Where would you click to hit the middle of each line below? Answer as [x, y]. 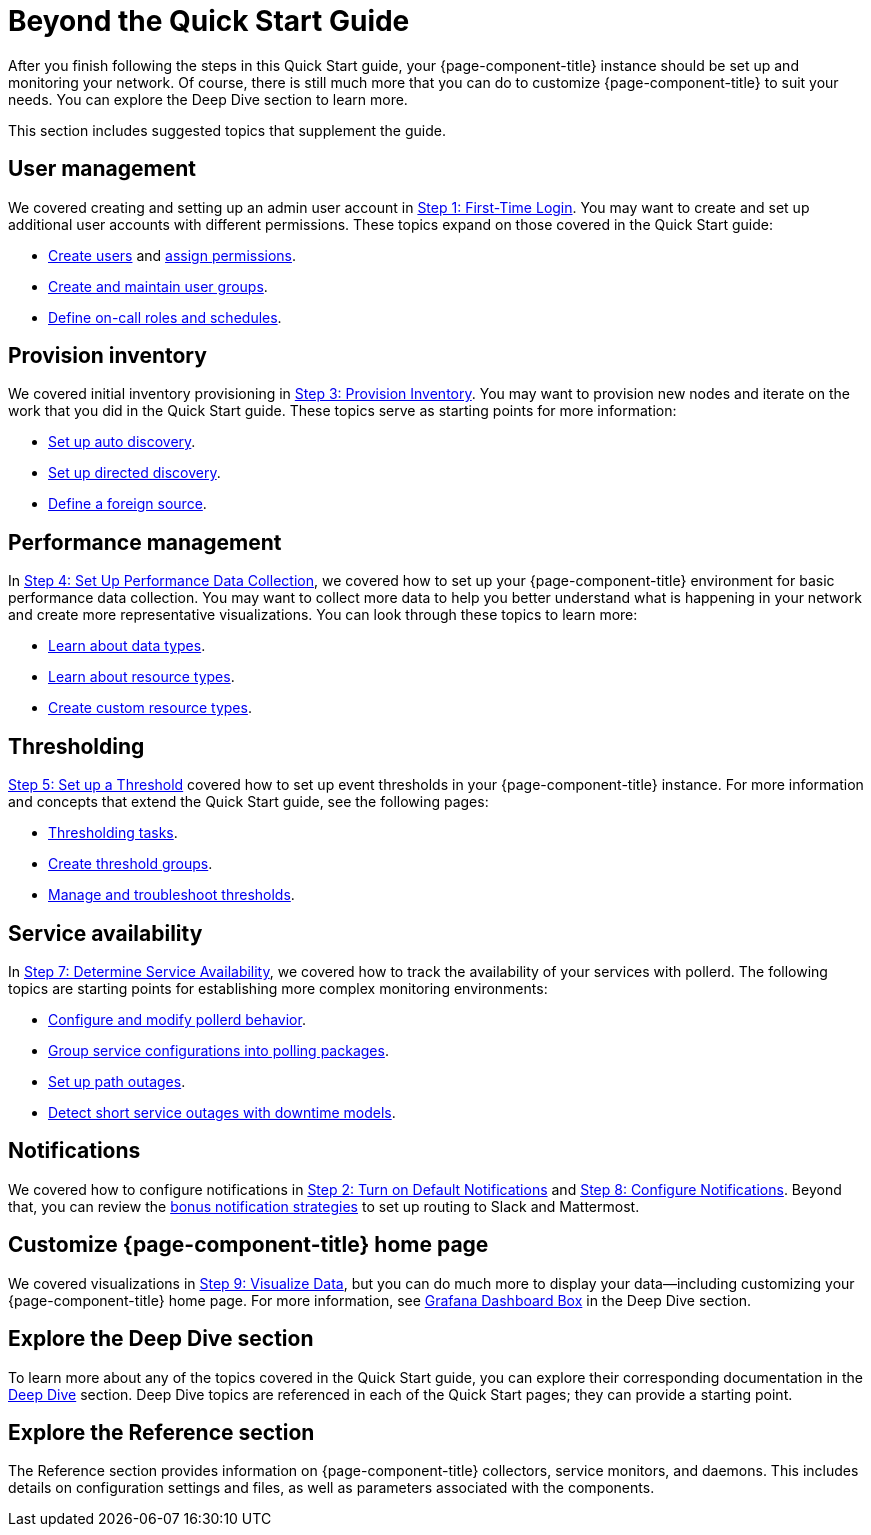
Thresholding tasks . [113, 833]
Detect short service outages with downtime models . [222, 1112]
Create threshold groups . [130, 864]
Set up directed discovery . [134, 473]
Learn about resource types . [141, 677]
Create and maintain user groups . [158, 286]
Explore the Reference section [161, 1432]
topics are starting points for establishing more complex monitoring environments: [278, 988]
